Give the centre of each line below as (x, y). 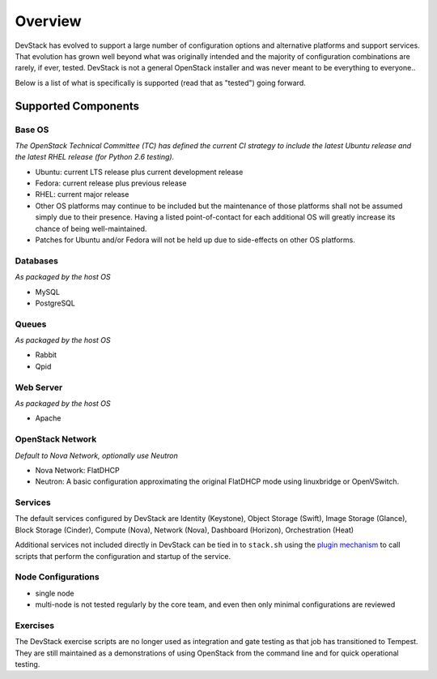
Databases (36, 261)
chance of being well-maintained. (91, 228)
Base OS (32, 130)
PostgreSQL (55, 303)
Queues (31, 324)
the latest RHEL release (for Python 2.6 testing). (95, 157)
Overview (48, 21)
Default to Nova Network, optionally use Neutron (96, 455)
